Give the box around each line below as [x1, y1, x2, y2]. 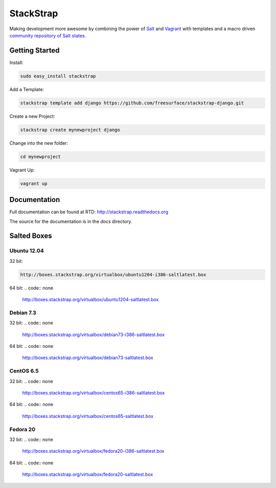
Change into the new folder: [9, 140, 68, 146]
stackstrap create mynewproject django [20, 127, 120, 132]
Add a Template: [9, 86, 44, 92]
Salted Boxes [9, 232, 52, 240]
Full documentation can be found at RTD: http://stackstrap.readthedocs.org [9, 209, 169, 215]
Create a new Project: [9, 113, 55, 119]
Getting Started [9, 46, 60, 55]
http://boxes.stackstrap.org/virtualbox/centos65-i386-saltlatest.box [22, 389, 165, 396]
